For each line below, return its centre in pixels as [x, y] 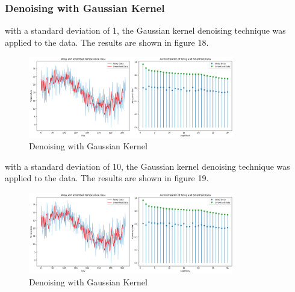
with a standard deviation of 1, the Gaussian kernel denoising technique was [145, 30]
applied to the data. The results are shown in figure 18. [107, 42]
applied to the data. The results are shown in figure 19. [107, 178]
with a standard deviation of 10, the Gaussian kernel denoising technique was [147, 166]
